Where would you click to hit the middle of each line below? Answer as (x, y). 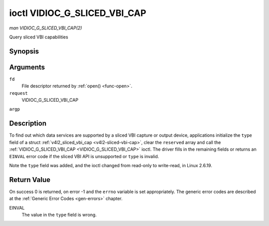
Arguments (27, 67)
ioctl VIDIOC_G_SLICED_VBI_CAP (78, 13)
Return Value (30, 180)
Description (28, 123)
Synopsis (24, 51)
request (19, 93)
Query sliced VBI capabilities (39, 37)
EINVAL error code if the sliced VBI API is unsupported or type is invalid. (84, 156)
